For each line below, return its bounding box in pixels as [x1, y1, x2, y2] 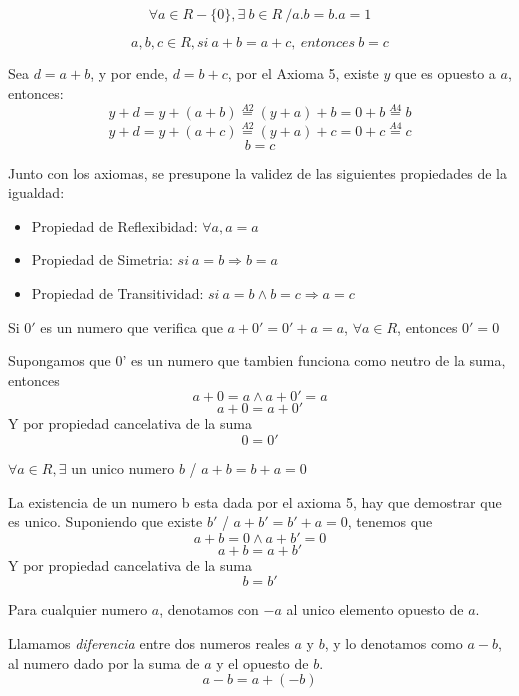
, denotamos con [159, 599, 259, 620]
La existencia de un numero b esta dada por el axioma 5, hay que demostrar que [8, 491, 502, 512]
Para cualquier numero [8, 599, 148, 620]
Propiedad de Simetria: [31, 249, 173, 270]
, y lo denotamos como [324, 632, 463, 653]
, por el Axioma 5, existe [227, 63, 379, 83]
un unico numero [71, 457, 175, 478]
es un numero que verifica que [40, 316, 223, 337]
